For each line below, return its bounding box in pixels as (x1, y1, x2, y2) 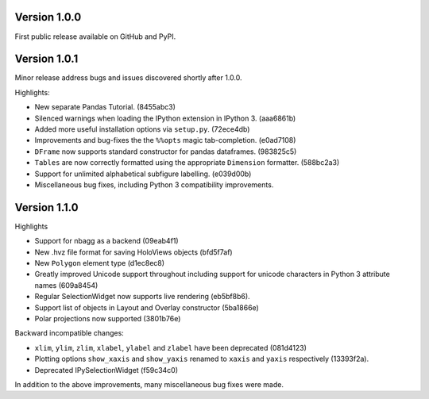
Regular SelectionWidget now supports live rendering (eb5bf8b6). (34, 292, 250, 301)
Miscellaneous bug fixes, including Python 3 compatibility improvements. (34, 179, 274, 190)
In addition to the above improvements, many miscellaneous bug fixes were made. (14, 379, 284, 389)
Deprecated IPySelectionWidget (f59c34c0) (34, 365, 179, 374)
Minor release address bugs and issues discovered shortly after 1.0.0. (14, 73, 242, 82)
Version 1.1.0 (14, 201, 79, 214)
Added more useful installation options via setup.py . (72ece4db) (34, 124, 250, 134)
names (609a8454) (34, 280, 99, 290)
